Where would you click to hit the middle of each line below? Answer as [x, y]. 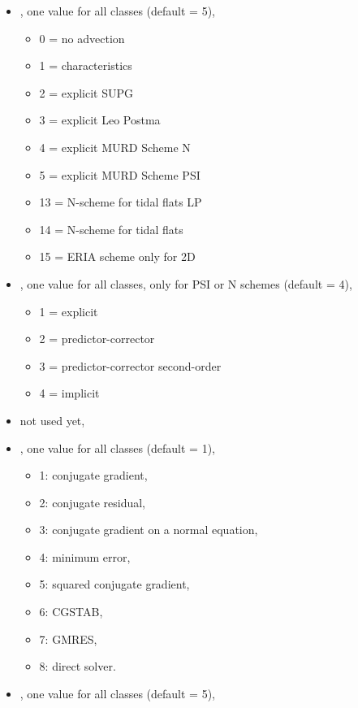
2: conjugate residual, [93, 502]
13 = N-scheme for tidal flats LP [121, 202]
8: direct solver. [78, 666]
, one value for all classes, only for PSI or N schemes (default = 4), [186, 283]
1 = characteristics [86, 65]
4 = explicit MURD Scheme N [115, 147]
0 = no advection [82, 38]
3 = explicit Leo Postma [100, 120]
